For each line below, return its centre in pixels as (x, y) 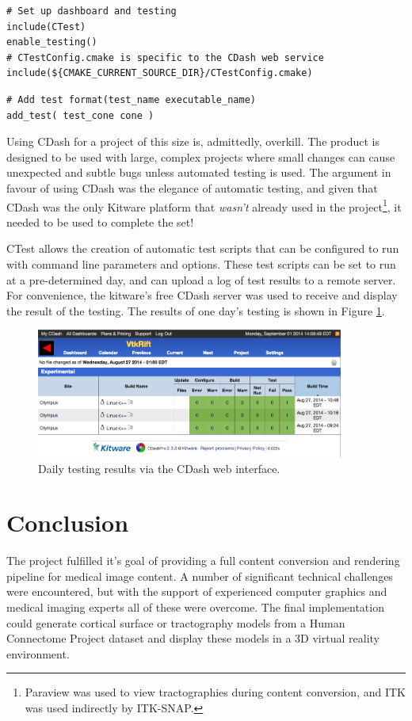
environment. (38, 653)
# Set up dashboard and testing (92, 11)
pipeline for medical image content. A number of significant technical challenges (200, 576)
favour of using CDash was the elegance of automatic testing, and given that (192, 187)
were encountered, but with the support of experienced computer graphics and (197, 591)
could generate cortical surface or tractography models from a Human (176, 622)
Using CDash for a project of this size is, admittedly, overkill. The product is (193, 141)
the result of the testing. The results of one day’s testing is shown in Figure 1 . (196, 310)
